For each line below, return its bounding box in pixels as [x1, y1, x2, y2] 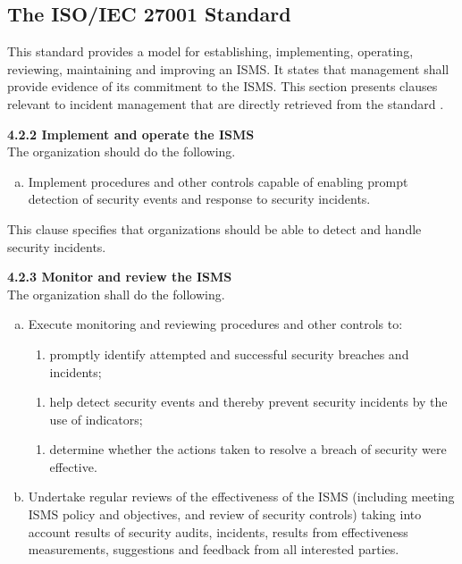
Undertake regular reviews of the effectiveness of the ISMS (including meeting [28, 487, 455, 506]
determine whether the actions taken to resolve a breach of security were [49, 440, 447, 459]
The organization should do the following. [7, 142, 236, 161]
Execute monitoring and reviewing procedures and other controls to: [28, 315, 403, 333]
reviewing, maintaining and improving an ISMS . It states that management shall [7, 59, 449, 78]
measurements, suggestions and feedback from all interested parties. [28, 540, 399, 559]
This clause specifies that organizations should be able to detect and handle [7, 219, 422, 238]
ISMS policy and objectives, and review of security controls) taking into [28, 505, 422, 524]
